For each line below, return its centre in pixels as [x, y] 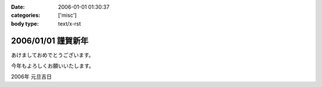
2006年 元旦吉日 [31, 77]
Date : [18, 7]
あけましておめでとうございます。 [52, 55]
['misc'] [67, 15]
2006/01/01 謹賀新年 [50, 41]
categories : [26, 15]
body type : [25, 23]
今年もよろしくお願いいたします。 [53, 66]
